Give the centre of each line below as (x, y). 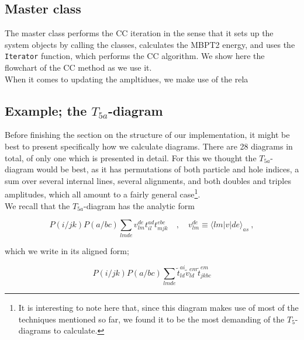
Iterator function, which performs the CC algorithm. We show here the (135, 56)
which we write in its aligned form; (67, 250)
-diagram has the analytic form (139, 205)
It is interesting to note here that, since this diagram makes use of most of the (158, 308)
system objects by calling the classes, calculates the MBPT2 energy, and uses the (150, 44)
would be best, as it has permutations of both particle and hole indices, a (168, 169)
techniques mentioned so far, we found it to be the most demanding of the (151, 319)
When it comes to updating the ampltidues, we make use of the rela (127, 79)
